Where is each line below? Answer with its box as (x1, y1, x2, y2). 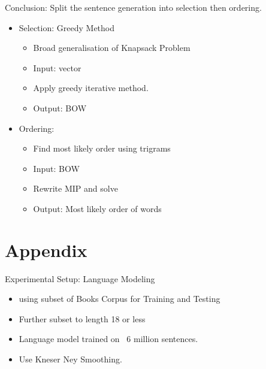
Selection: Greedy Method (19, 21, 115, 34)
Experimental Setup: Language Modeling (5, 272, 155, 285)
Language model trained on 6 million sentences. (19, 332, 198, 345)
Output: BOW (33, 101, 87, 114)
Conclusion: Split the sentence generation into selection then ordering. (5, 1, 262, 13)
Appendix (5, 237, 87, 262)
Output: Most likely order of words (33, 202, 162, 214)
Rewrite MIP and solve (33, 182, 118, 195)
